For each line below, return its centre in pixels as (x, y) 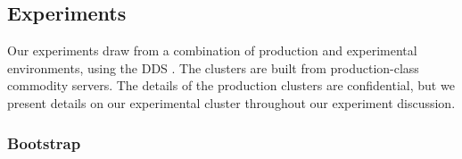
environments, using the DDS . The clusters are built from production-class (213, 67)
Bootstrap (44, 142)
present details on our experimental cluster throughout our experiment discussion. (231, 102)
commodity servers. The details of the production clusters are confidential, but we (231, 85)
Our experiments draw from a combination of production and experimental (212, 50)
